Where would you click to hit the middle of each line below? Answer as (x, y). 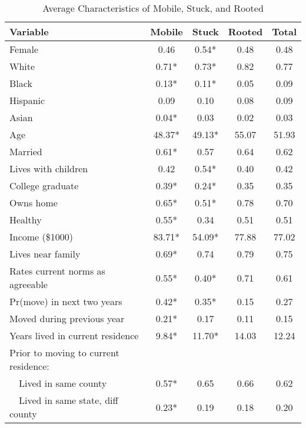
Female (24, 49)
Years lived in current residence (74, 335)
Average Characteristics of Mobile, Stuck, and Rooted (153, 8)
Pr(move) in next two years (66, 301)
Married (26, 151)
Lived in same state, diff (69, 400)
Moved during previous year (67, 318)
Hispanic (27, 100)
